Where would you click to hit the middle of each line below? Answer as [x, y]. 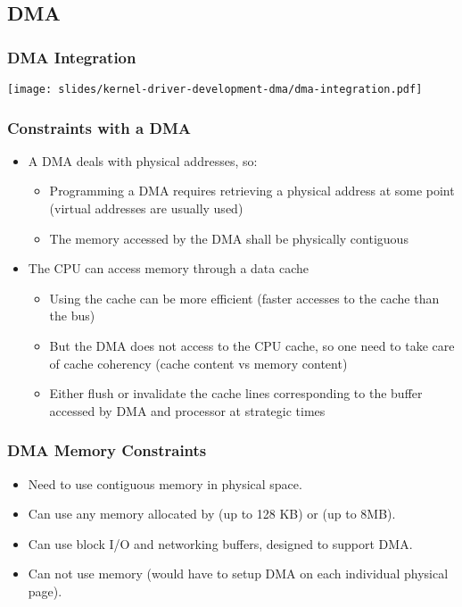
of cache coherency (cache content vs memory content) [198, 363]
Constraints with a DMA [99, 127]
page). [45, 591]
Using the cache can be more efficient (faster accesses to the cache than [244, 298]
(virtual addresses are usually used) [146, 208]
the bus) [72, 316]
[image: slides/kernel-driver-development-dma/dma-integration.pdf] [215, 89]
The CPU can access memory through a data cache [168, 268]
